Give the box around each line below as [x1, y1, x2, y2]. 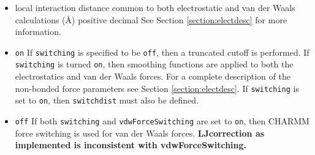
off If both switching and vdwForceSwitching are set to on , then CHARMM [15, 115, 309, 127]
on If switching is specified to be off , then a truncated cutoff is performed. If [15, 45, 309, 58]
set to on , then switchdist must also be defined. [15, 94, 199, 107]
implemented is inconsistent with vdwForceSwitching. [15, 138, 247, 151]
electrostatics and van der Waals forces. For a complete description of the [15, 70, 290, 83]
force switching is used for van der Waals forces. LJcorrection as [15, 126, 265, 139]
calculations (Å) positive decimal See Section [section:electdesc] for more [15, 13, 287, 26]
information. [15, 25, 61, 38]
